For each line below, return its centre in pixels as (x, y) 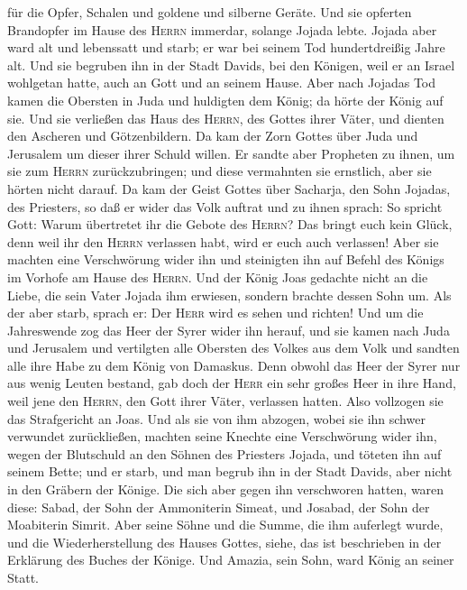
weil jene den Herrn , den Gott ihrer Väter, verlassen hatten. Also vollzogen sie (225, 401)
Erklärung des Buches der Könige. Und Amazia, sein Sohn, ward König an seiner (231, 560)
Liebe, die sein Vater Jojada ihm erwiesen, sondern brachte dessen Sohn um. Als (229, 295)
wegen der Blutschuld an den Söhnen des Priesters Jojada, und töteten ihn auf (224, 453)
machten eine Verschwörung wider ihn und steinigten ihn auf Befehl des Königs (226, 259)
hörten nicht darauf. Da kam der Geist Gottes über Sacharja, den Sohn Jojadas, (229, 188)
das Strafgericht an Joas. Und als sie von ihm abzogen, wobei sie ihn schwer (216, 418)
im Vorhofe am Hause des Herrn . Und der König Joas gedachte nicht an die (218, 277)
